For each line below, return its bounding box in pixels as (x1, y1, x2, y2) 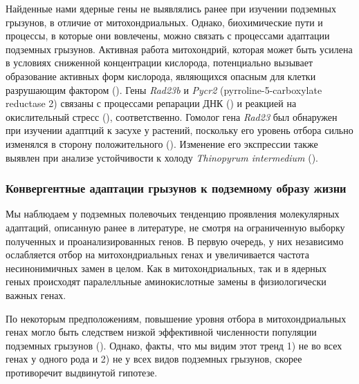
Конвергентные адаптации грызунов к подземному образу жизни (6, 180, 347, 197)
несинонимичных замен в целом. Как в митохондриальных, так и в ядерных (6, 260, 327, 275)
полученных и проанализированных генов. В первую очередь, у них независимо (6, 233, 344, 248)
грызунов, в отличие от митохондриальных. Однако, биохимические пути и (6, 15, 323, 29)
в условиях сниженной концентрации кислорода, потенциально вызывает (6, 55, 313, 70)
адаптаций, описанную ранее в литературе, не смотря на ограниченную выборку (6, 220, 345, 234)
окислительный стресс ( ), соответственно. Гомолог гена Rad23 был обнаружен (6, 109, 338, 124)
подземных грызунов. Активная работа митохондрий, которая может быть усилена (6, 41, 353, 56)
